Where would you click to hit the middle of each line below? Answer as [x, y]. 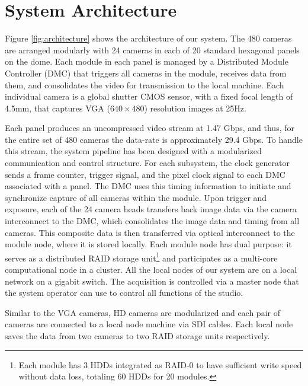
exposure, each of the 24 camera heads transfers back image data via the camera [151, 209]
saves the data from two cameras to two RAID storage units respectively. [137, 336]
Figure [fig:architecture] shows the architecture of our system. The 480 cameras [148, 38]
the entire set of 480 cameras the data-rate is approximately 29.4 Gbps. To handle [154, 139]
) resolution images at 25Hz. [195, 108]
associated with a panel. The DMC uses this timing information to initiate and [148, 186]
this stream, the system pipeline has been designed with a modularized [133, 151]
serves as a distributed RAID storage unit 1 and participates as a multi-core [141, 257]
